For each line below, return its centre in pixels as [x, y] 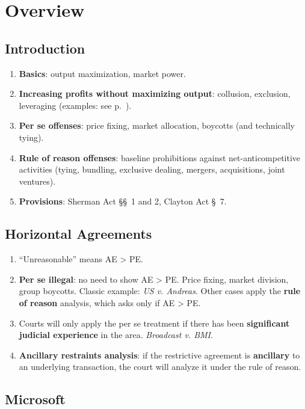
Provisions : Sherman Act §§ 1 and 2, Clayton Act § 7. [123, 201]
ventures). [37, 181]
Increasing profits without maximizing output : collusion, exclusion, [155, 94]
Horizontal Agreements [79, 234]
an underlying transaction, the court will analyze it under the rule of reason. [160, 367]
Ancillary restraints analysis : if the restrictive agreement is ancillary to [159, 355]
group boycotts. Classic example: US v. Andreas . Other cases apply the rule [160, 291]
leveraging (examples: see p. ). [75, 105]
